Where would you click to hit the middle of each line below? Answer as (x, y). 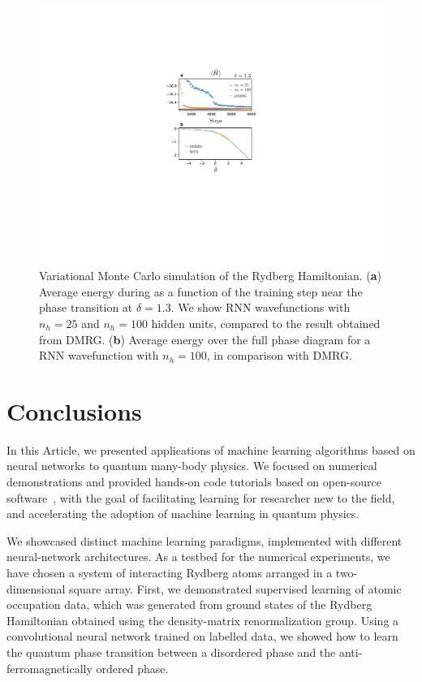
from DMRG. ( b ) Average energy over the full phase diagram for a (205, 339)
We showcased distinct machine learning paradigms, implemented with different (205, 540)
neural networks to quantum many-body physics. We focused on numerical (192, 466)
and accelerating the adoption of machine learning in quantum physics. (183, 514)
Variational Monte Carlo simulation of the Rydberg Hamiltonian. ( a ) (211, 276)
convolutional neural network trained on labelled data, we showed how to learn (202, 636)
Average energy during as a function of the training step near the (201, 291)
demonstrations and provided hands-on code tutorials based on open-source (194, 482)
